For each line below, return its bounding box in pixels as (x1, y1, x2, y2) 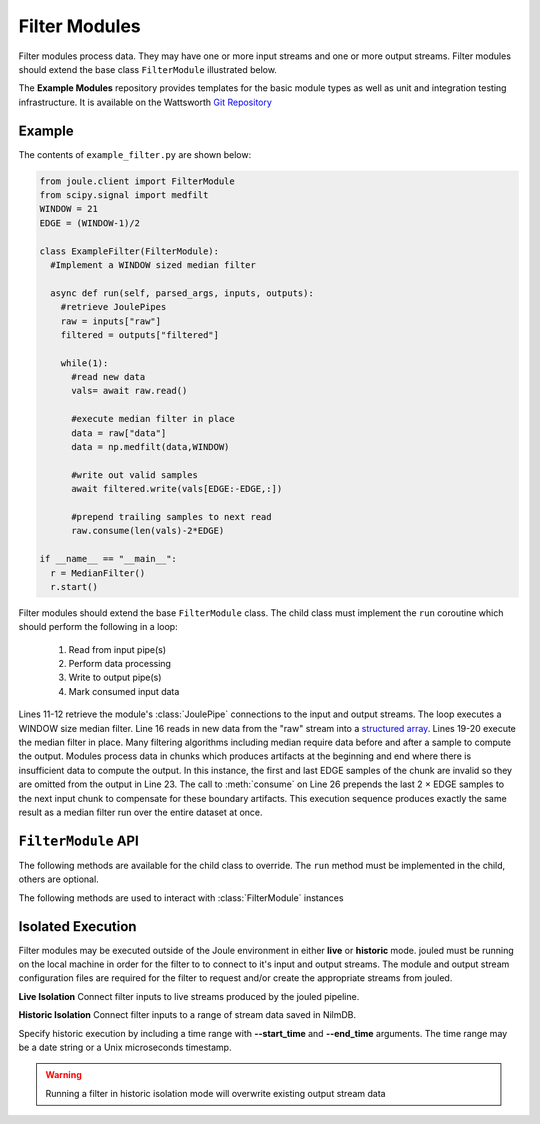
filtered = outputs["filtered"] (60, 329, 220, 340)
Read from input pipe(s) (68, 643, 167, 655)
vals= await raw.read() (71, 385, 188, 397)
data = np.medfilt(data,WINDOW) (71, 441, 230, 453)
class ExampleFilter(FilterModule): (39, 245, 220, 257)
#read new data (71, 371, 146, 383)
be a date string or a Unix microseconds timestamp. (18, 1041, 232, 1053)
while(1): (60, 357, 109, 369)
